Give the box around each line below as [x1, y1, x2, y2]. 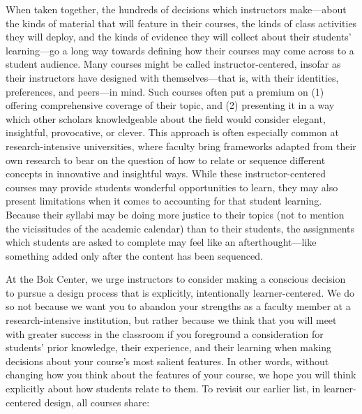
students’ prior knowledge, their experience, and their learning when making [6, 340, 332, 355]
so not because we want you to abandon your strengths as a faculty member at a [6, 299, 351, 313]
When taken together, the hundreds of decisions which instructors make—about [6, 2, 347, 16]
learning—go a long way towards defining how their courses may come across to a [6, 43, 354, 57]
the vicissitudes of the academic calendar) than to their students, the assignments [6, 221, 354, 235]
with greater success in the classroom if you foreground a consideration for [6, 326, 324, 341]
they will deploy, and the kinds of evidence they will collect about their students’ [6, 29, 352, 44]
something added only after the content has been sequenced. [6, 248, 263, 263]
